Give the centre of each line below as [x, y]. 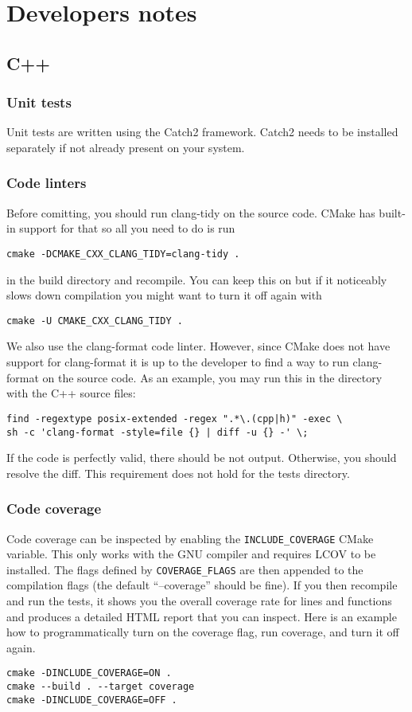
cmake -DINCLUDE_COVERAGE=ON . [89, 673]
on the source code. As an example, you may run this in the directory [212, 377]
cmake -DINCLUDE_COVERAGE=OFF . [92, 700]
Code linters [47, 183]
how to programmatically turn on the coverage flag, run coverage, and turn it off [203, 632]
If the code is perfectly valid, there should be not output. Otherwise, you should [202, 458]
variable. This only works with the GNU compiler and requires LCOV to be [191, 554]
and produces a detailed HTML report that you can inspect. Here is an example [202, 616]
